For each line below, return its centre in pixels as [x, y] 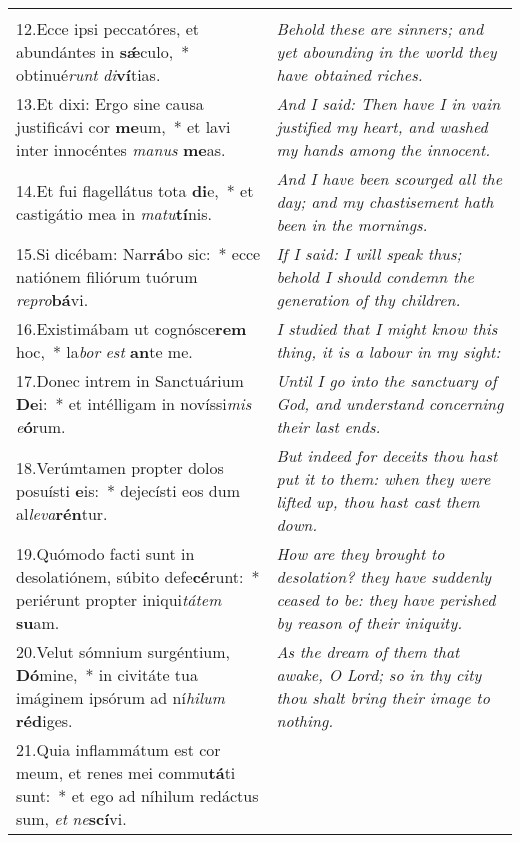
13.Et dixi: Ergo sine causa [110, 103]
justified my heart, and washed [382, 126]
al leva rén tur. [62, 513]
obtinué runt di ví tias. [88, 74]
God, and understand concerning [390, 403]
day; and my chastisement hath [385, 201]
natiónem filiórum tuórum [107, 276]
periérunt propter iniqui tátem [119, 599]
